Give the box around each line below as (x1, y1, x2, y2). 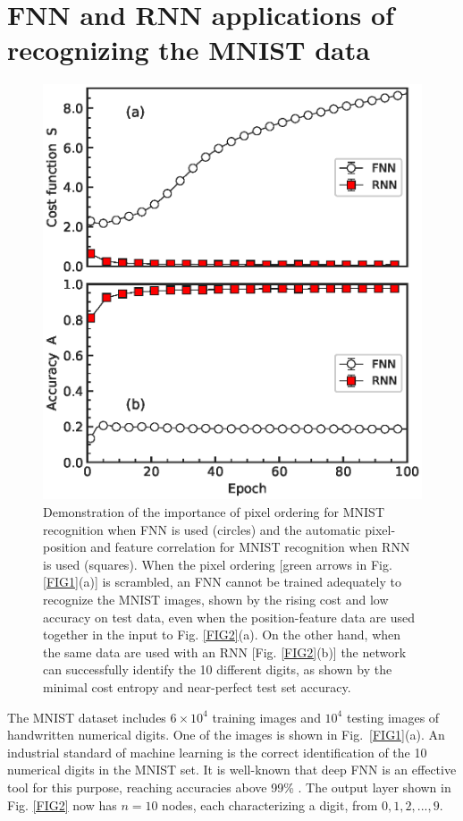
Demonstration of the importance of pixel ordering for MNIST (43, 503, 385, 521)
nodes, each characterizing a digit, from (162, 795, 378, 814)
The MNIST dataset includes (7, 707, 166, 726)
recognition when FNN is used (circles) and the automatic (43, 520, 361, 538)
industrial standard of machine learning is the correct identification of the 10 (7, 742, 427, 761)
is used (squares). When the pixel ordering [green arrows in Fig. (43, 554, 392, 573)
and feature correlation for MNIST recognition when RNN (90, 537, 410, 556)
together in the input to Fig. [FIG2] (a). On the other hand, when (43, 625, 401, 644)
